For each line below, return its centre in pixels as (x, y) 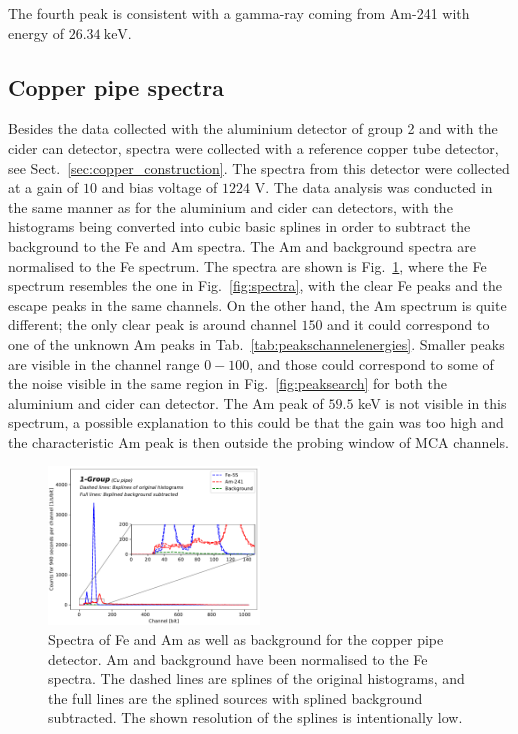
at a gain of (43, 187)
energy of (36, 32)
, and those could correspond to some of (371, 363)
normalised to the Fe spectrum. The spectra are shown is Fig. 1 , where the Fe (247, 265)
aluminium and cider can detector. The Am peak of (166, 402)
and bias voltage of (159, 187)
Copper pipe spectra (116, 86)
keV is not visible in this (432, 402)
